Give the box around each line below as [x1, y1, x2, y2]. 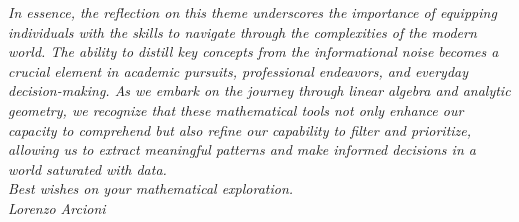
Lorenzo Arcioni [8, 197, 106, 218]
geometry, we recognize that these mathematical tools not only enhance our [8, 99, 464, 120]
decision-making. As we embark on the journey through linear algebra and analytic [8, 80, 511, 101]
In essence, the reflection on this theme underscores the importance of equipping [8, 2, 497, 22]
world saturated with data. [8, 158, 167, 179]
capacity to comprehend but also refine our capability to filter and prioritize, [8, 119, 472, 140]
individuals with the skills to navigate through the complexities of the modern [8, 21, 477, 42]
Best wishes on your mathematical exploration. [8, 178, 294, 199]
